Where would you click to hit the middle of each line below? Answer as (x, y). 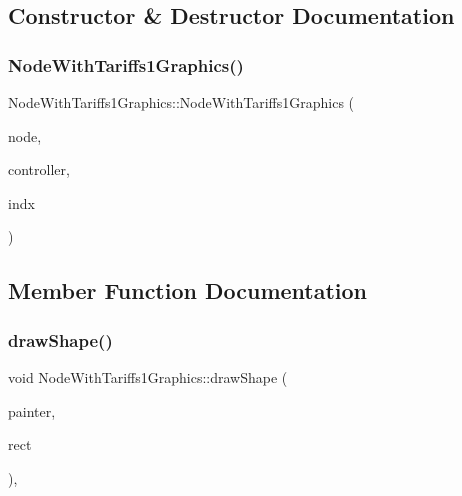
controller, (39, 169)
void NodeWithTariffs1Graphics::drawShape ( (148, 376)
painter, (32, 410)
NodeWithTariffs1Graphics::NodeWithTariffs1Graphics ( (181, 102)
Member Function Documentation (188, 290)
